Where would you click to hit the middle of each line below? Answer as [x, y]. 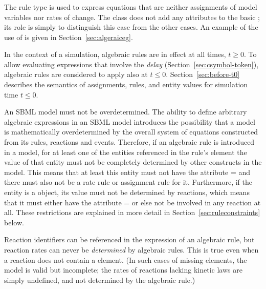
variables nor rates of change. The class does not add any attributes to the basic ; [132, 17]
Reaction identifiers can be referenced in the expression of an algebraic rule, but [129, 239]
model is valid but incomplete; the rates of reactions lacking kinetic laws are [123, 270]
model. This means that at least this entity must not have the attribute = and [127, 172]
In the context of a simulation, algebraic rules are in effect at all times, [115, 54]
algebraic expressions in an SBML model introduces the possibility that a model [130, 121]
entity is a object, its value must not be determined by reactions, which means [127, 192]
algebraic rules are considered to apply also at [76, 74]
